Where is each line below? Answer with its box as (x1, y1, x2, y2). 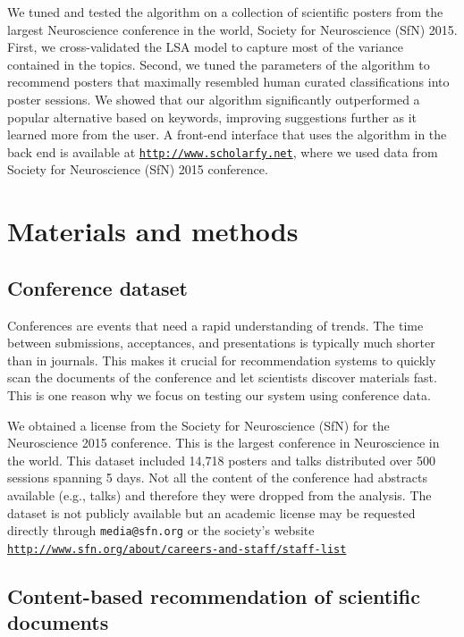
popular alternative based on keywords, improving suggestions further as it (7, 107, 418, 126)
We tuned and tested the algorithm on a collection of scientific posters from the (7, 3, 443, 21)
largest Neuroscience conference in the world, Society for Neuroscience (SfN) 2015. (7, 20, 458, 38)
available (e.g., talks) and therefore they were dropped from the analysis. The (7, 485, 432, 504)
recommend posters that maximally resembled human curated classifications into (7, 72, 450, 91)
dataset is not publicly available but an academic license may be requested (7, 503, 416, 522)
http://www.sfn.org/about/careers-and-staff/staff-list (7, 542, 347, 556)
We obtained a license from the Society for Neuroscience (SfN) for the (7, 415, 390, 434)
